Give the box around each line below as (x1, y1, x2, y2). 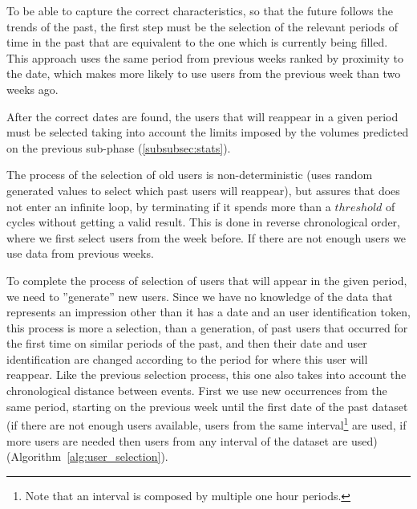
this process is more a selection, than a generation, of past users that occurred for (6, 319, 408, 336)
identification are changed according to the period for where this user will (6, 350, 368, 367)
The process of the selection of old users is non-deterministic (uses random (6, 166, 373, 183)
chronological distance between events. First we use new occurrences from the (6, 382, 387, 399)
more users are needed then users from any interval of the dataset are (6, 432, 348, 449)
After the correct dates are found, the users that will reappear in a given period (6, 108, 399, 124)
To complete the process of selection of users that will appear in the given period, (6, 271, 407, 288)
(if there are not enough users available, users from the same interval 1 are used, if (6, 414, 407, 433)
